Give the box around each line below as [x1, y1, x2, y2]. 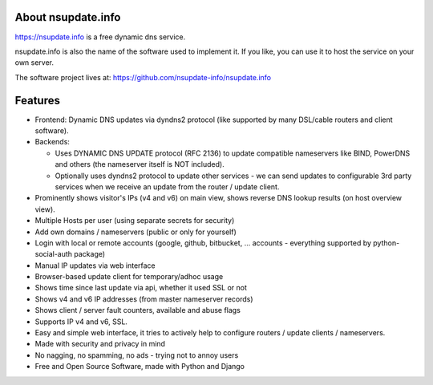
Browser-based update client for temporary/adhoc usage [34, 272, 224, 282]
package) [73, 249, 106, 259]
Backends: [34, 137, 70, 147]
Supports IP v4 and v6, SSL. [34, 317, 128, 326]
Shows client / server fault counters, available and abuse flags [34, 306, 241, 315]
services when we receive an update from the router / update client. [55, 181, 280, 192]
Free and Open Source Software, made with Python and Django [34, 362, 245, 371]
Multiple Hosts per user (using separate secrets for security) [34, 216, 235, 225]
